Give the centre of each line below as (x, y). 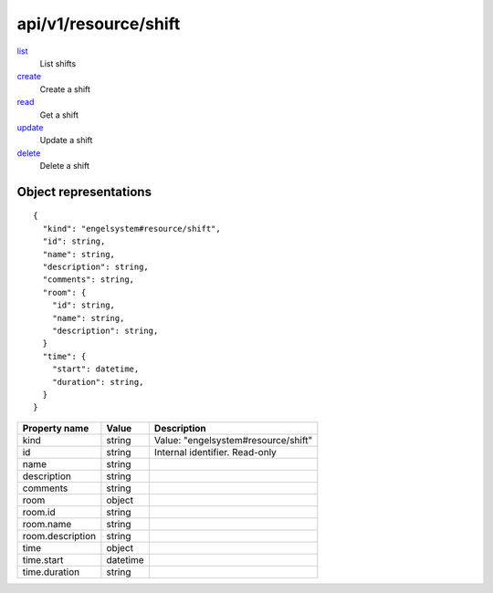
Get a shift (59, 115)
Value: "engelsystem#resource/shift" (233, 440)
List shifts (58, 63)
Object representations (84, 192)
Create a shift (65, 89)
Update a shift (66, 140)
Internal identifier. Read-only (215, 452)
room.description (59, 536)
